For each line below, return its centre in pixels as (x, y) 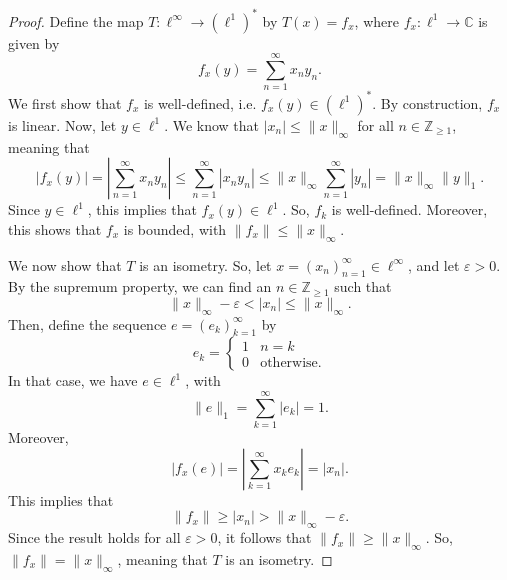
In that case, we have (73, 380)
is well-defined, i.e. (200, 102)
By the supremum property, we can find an (140, 286)
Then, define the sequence (87, 323)
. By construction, (427, 102)
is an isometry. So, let (205, 264)
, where (376, 20)
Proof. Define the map (76, 20)
